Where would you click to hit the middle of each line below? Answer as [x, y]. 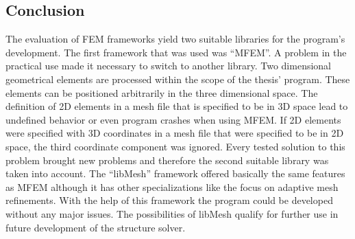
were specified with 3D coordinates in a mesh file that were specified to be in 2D [175, 133]
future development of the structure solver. [96, 227]
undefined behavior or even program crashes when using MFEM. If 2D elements [173, 119]
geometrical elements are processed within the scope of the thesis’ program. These [178, 79]
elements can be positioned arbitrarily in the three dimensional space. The [162, 92]
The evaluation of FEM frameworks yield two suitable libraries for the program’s [175, 39]
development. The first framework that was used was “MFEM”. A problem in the [176, 52]
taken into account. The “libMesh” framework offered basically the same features [175, 173]
